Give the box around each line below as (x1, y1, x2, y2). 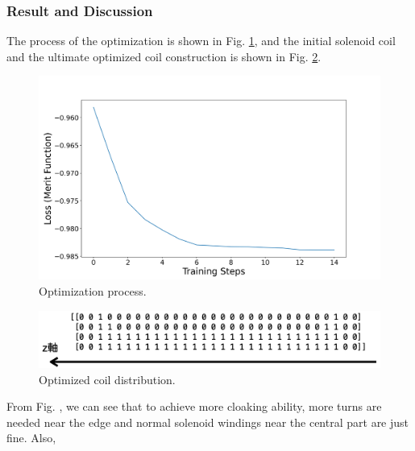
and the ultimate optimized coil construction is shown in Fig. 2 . (6, 48, 322, 64)
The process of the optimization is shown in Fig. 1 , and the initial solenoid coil (6, 32, 396, 49)
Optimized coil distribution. (39, 370, 176, 387)
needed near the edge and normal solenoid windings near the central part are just (6, 413, 409, 430)
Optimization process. (39, 282, 147, 299)
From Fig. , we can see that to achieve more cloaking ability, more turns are (6, 398, 382, 415)
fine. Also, (6, 429, 56, 446)
